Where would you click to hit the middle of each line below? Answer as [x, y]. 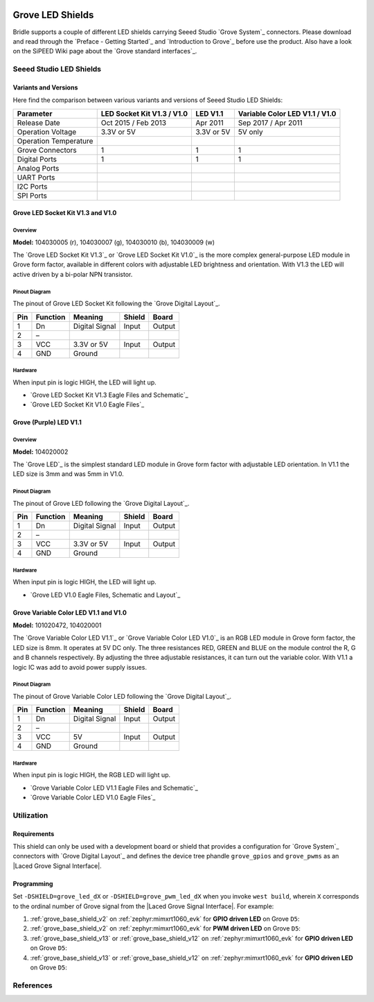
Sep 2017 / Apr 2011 [270, 123]
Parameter [35, 113]
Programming [33, 883]
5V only [250, 132]
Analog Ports [38, 168]
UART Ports [36, 177]
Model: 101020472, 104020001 [57, 625]
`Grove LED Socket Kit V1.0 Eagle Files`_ [87, 405]
